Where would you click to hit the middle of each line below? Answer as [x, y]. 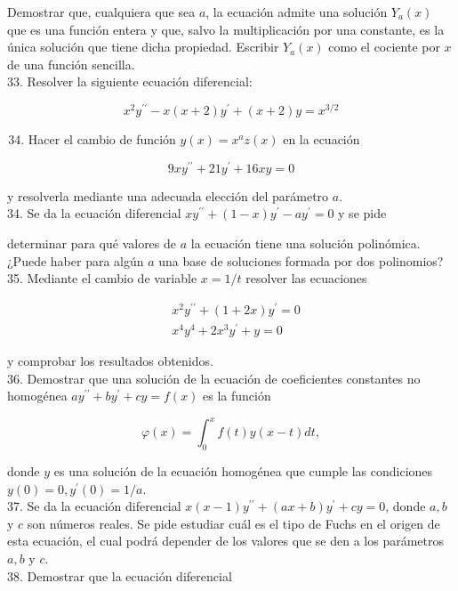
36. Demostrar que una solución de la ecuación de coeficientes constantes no [214, 378]
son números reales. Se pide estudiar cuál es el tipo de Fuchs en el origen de [233, 523]
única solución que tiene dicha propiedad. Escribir [143, 47]
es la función [237, 396]
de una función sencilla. [71, 64]
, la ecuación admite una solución [297, 12]
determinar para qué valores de [92, 243]
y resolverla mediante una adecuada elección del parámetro [168, 195]
